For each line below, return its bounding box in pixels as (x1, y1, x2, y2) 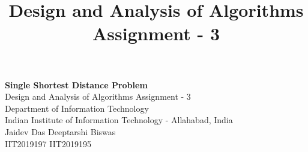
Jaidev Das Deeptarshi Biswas (5, 125, 116, 138)
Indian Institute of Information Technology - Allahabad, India (5, 114, 233, 126)
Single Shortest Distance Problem (5, 78, 148, 91)
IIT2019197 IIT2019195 (5, 137, 91, 150)
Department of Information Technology (5, 102, 149, 114)
